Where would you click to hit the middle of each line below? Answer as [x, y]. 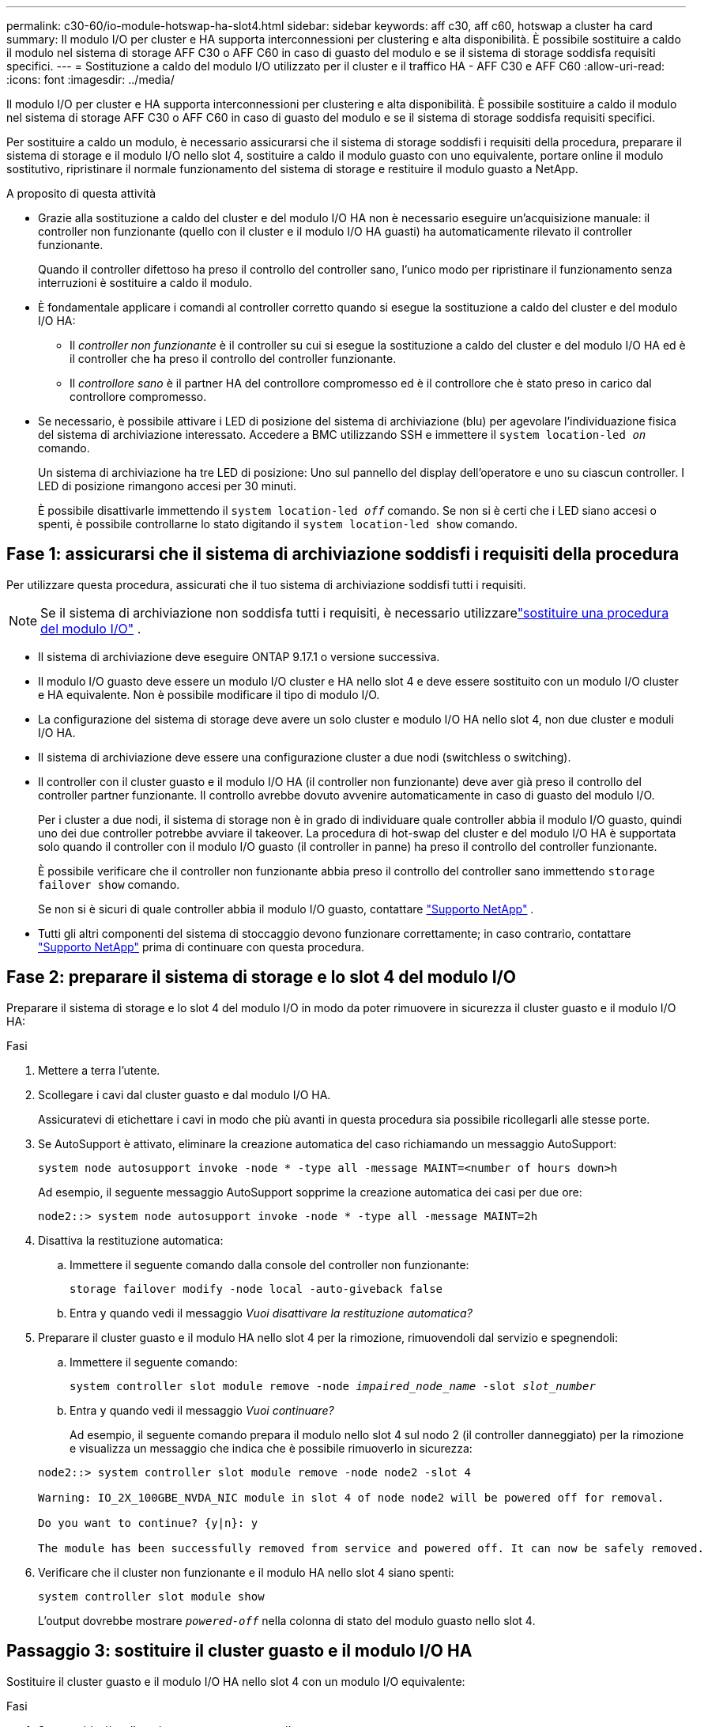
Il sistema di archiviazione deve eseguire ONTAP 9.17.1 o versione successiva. [239, 656]
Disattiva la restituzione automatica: [131, 1240]
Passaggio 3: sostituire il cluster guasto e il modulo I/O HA [239, 1651]
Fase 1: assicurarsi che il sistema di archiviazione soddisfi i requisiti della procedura [343, 554]
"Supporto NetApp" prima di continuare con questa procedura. [201, 947]
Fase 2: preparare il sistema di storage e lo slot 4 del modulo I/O [261, 977]
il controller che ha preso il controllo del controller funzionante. [233, 359]
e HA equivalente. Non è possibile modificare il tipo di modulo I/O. [209, 694]
